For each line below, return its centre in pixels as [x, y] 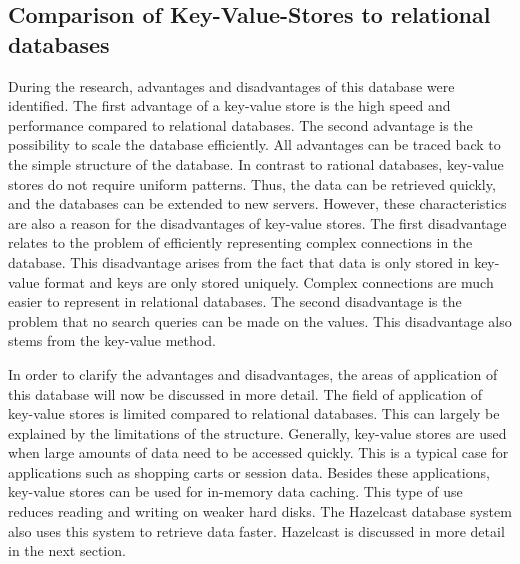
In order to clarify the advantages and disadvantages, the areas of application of [253, 373]
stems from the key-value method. [112, 340]
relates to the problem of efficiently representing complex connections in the [240, 242]
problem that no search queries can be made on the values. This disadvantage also [260, 320]
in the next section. [67, 550]
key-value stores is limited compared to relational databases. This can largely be [254, 413]
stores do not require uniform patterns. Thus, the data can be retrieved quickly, [252, 183]
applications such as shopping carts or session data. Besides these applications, [249, 471]
